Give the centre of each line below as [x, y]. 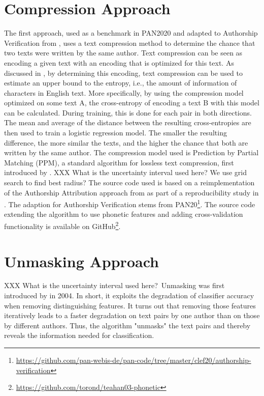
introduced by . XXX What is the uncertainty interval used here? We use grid [126, 172]
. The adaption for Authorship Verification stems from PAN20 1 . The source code [130, 203]
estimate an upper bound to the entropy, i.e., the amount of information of [121, 83]
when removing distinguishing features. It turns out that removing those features [130, 305]
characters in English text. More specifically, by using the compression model [124, 92]
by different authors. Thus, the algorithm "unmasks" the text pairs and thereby [127, 325]
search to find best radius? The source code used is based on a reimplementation [129, 182]
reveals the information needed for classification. [79, 335]
